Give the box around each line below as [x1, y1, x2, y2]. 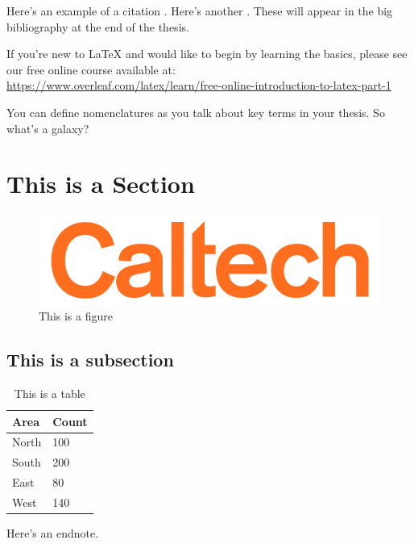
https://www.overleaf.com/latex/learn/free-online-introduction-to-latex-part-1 [6, 77, 391, 94]
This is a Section [6, 167, 195, 200]
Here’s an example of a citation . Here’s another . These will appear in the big [6, 2, 393, 19]
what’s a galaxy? [6, 119, 89, 136]
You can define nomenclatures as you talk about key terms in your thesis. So [6, 103, 385, 120]
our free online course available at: [6, 61, 176, 77]
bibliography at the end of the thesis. [6, 18, 189, 35]
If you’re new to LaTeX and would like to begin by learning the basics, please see [6, 45, 408, 62]
